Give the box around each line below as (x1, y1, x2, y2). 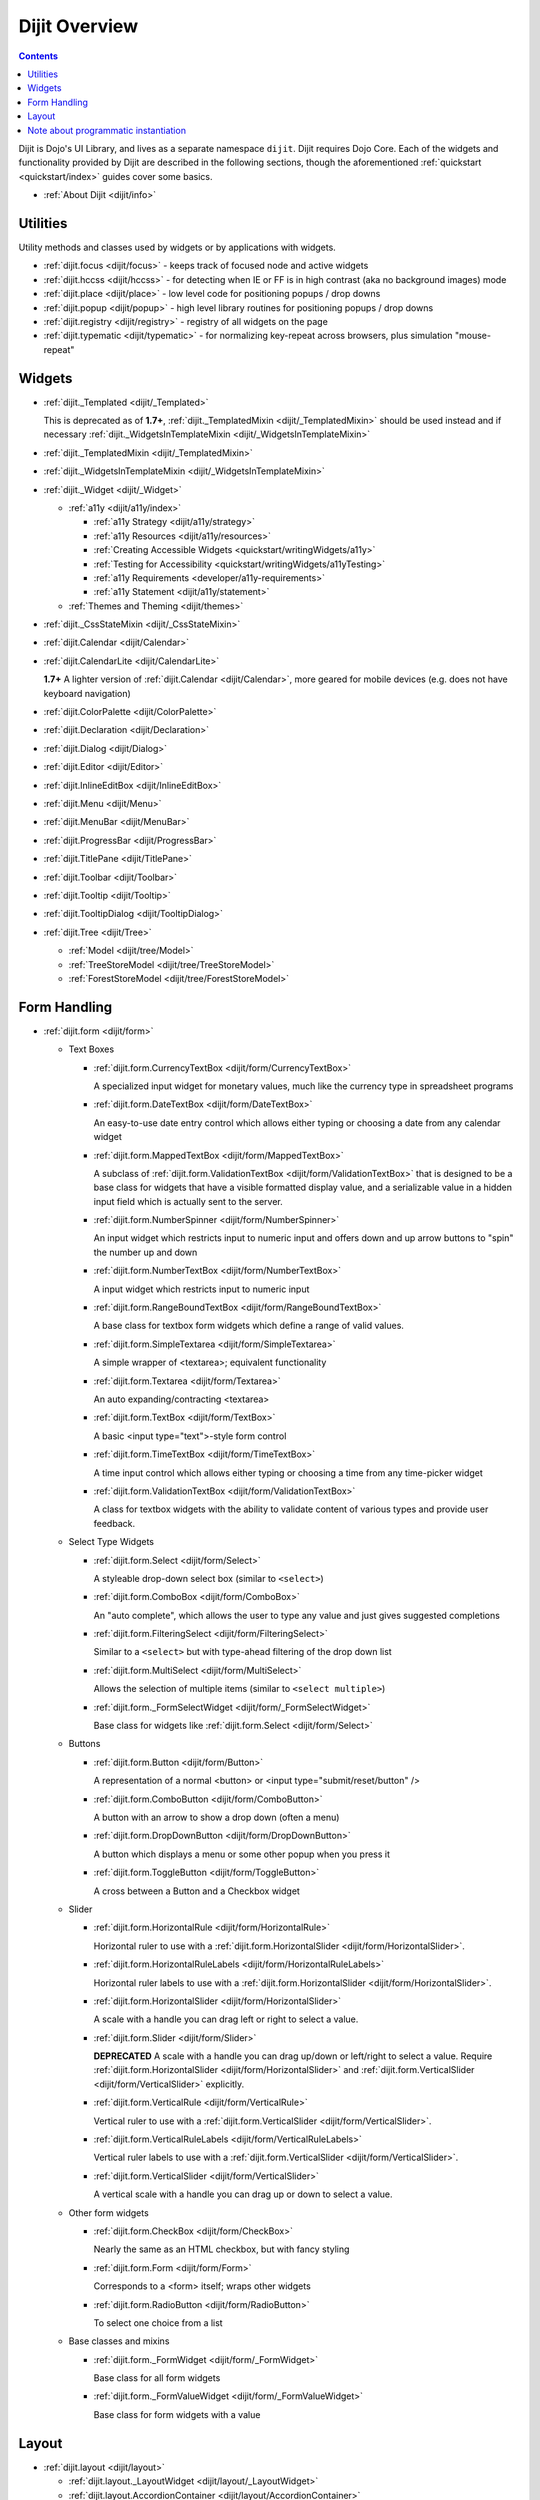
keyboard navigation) (43, 687, 132, 699)
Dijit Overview (18, 15, 139, 37)
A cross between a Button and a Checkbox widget (93, 1885, 300, 1897)
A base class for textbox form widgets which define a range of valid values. (93, 1320, 405, 1332)
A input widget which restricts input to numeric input (93, 1283, 310, 1295)
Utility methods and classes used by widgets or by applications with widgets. (18, 241, 337, 253)
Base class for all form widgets (93, 2372, 221, 2384)
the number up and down (93, 1246, 198, 1258)
